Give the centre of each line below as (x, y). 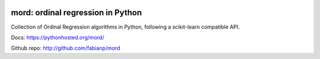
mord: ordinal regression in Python (76, 13)
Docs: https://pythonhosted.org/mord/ (57, 37)
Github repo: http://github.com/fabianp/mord (65, 48)
